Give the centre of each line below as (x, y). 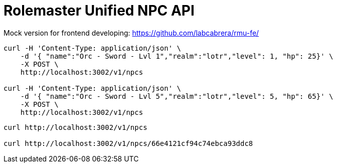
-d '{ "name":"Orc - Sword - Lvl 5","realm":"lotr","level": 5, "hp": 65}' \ (177, 96)
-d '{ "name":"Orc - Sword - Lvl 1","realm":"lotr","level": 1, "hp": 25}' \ (177, 56)
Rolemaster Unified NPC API (99, 11)
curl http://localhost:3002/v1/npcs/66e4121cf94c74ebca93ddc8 (128, 143)
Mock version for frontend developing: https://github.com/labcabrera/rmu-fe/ (131, 33)
